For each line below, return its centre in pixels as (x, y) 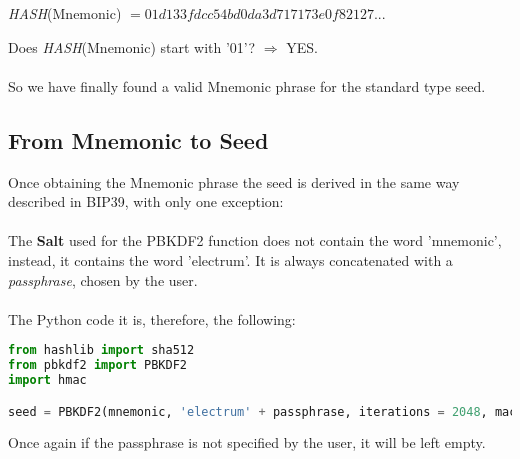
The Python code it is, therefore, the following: (152, 318)
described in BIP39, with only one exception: (146, 201)
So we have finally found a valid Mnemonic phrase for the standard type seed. (247, 85)
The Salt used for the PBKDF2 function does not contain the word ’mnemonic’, (255, 240)
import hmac (47, 380)
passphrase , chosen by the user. (103, 279)
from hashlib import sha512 (101, 350)
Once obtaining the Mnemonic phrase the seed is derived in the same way (234, 181)
